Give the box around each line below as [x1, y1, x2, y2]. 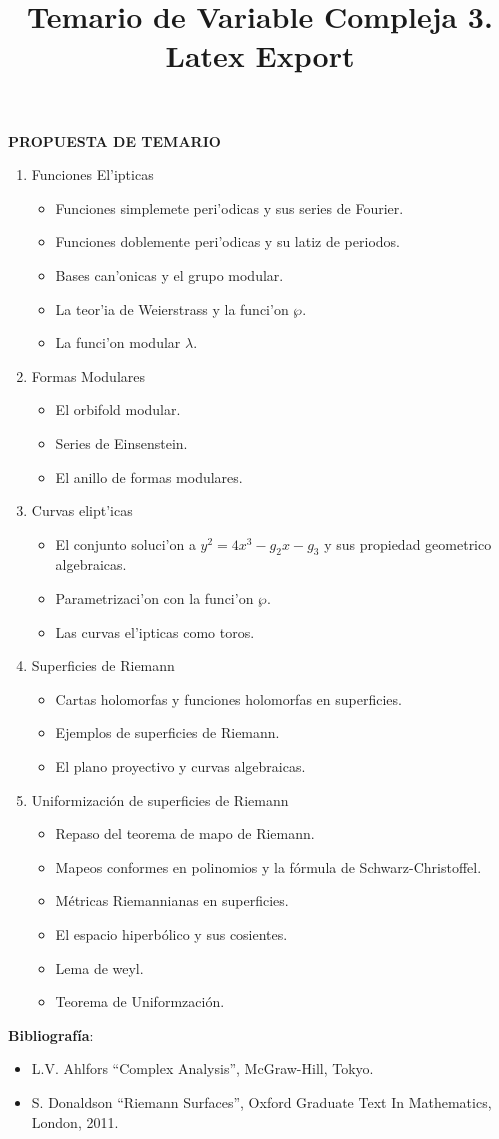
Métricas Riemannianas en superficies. [55, 890, 289, 911]
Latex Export [165, 35, 355, 76]
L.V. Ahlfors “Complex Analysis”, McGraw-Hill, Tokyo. [31, 1058, 374, 1079]
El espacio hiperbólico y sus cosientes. [55, 924, 288, 945]
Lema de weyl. [55, 957, 144, 978]
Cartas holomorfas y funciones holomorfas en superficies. [55, 688, 402, 709]
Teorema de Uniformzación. [55, 991, 225, 1012]
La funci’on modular [55, 332, 181, 353]
